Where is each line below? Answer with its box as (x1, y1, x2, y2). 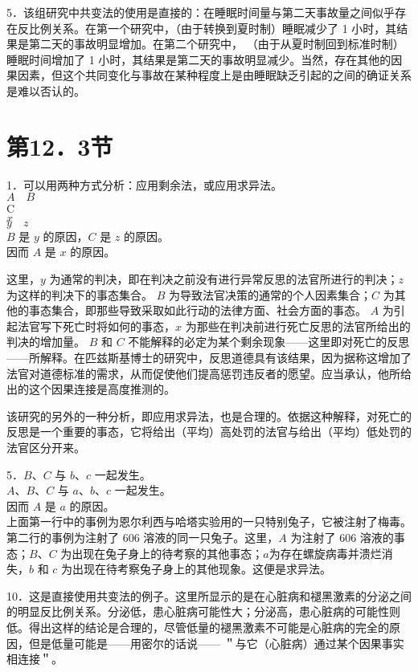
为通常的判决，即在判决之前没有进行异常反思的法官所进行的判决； (49, 271, 399, 287)
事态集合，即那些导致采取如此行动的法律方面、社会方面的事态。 (28, 302, 367, 319)
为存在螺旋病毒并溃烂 (268, 544, 382, 561)
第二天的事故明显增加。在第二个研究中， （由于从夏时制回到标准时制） (28, 35, 404, 52)
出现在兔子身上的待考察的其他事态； (72, 544, 264, 561)
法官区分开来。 (6, 439, 85, 455)
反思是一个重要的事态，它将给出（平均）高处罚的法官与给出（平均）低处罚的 (6, 423, 412, 440)
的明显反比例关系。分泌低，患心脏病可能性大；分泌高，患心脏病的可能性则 (6, 603, 400, 620)
